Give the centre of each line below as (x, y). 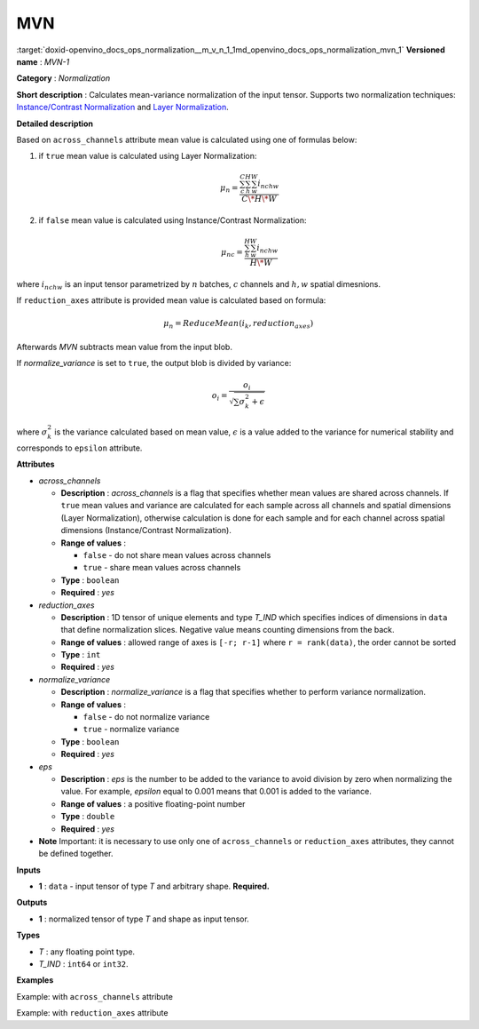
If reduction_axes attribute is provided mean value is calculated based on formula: (171, 300)
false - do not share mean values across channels (177, 554)
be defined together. (76, 854)
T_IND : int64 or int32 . (83, 964)
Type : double (88, 817)
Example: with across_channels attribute (94, 996)
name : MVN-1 (43, 61)
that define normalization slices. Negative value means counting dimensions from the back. (228, 630)
